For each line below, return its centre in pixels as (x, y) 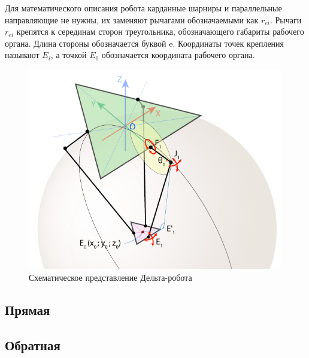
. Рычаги (286, 19)
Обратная (33, 345)
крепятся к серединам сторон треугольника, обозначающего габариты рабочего (160, 31)
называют (22, 55)
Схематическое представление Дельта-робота (110, 277)
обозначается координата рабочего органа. (178, 55)
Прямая (28, 310)
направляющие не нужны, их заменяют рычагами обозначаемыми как (132, 19)
